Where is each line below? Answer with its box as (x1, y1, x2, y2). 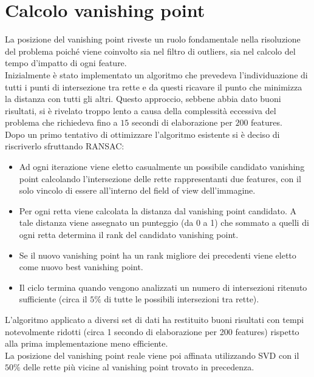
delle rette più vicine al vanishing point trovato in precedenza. (23, 361, 254, 373)
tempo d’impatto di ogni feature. (5, 56, 127, 69)
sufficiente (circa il (19, 293, 87, 305)
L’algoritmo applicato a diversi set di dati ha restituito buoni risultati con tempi (5, 313, 304, 325)
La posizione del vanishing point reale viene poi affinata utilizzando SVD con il (5, 348, 299, 361)
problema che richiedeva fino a (5, 116, 118, 129)
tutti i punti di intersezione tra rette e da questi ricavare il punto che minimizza (5, 80, 302, 93)
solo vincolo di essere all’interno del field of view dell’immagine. (19, 184, 256, 197)
